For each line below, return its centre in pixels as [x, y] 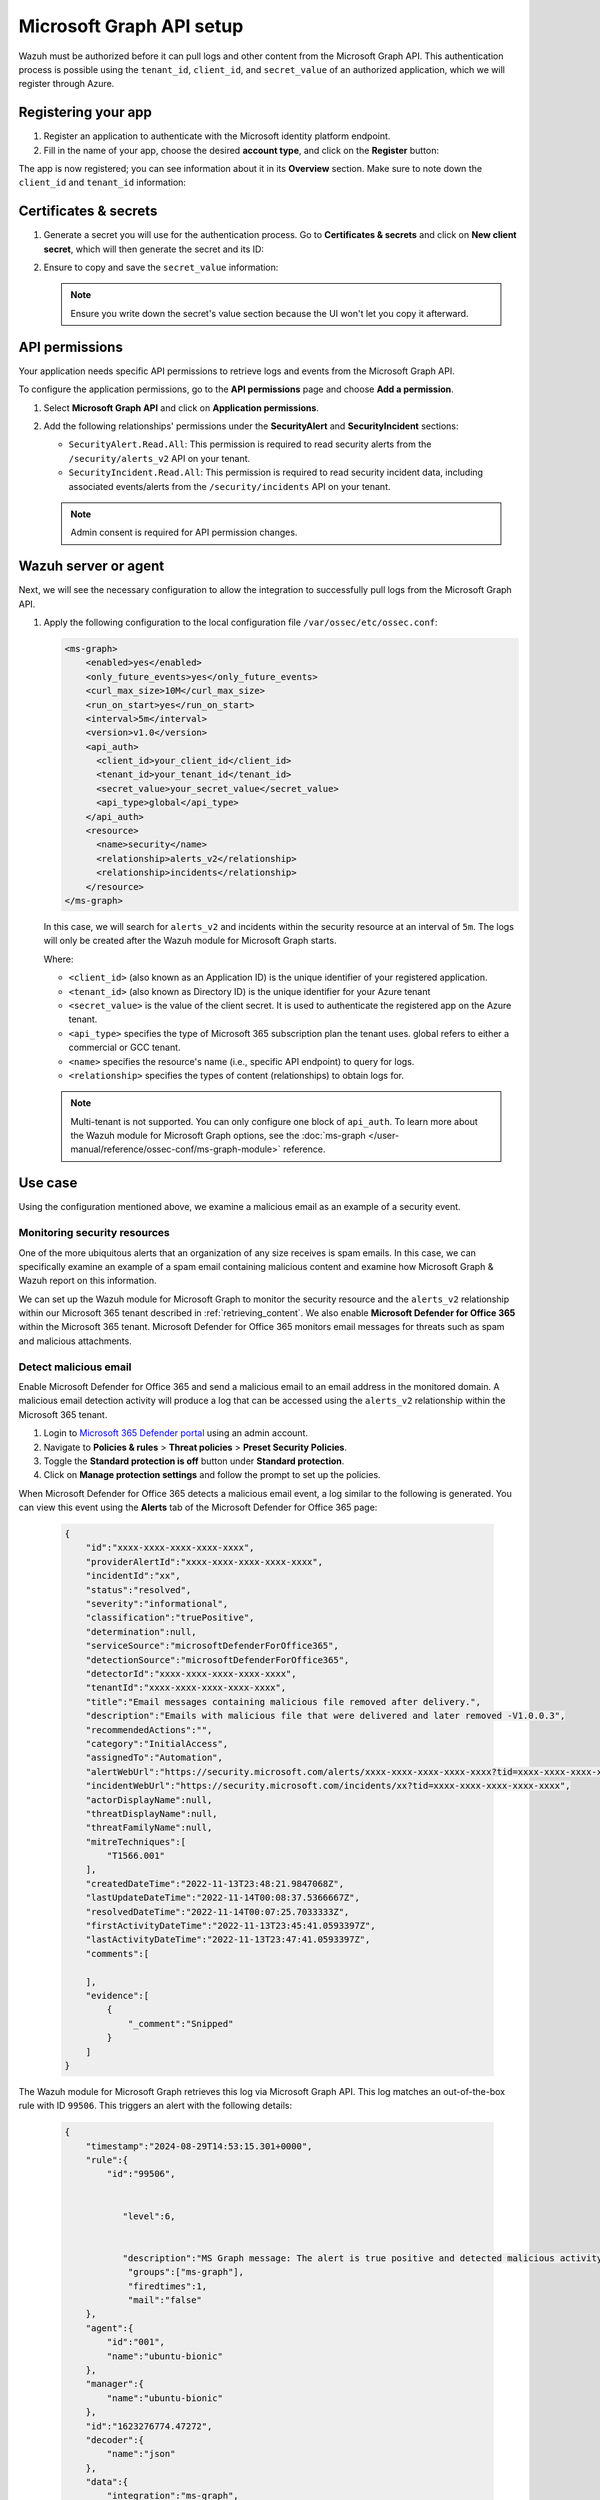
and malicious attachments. [75, 1341]
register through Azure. [66, 84]
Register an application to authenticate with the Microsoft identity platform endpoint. [217, 136]
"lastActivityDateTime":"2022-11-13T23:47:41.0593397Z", [228, 1939]
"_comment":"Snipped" [180, 2023]
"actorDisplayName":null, [149, 1799]
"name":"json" [141, 2454]
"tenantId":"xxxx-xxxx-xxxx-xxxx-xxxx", [186, 1688]
